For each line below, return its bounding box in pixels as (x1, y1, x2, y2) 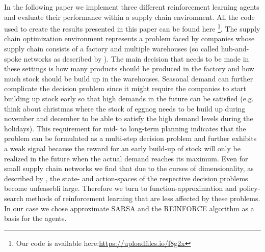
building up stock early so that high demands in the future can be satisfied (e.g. (4, 93, 254, 103)
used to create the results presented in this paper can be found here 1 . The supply (4, 22, 260, 34)
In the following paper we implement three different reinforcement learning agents (4, 2, 259, 12)
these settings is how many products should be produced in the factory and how (4, 63, 254, 74)
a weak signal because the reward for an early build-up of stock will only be (4, 143, 241, 153)
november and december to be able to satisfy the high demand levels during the (4, 113, 253, 124)
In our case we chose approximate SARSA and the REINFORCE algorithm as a (4, 203, 254, 213)
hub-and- (221, 43, 249, 54)
